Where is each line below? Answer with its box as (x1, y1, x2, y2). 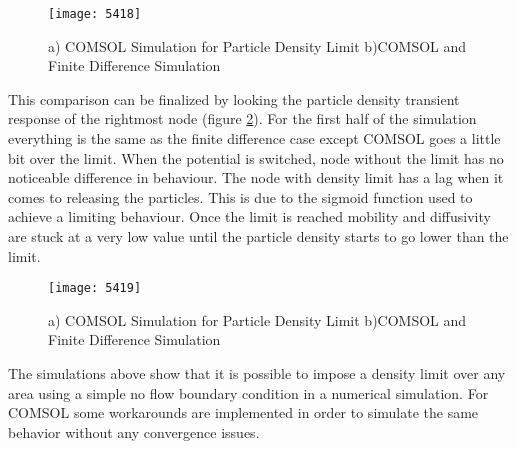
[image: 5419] (48, 281, 142, 296)
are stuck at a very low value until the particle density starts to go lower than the (8, 226, 509, 246)
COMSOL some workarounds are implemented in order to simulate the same (8, 402, 479, 423)
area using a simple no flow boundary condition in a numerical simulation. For (8, 382, 489, 403)
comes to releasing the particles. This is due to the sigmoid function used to (8, 186, 473, 207)
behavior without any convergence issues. (8, 421, 260, 442)
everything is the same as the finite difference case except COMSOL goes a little (8, 128, 501, 149)
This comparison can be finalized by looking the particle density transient (8, 88, 460, 109)
